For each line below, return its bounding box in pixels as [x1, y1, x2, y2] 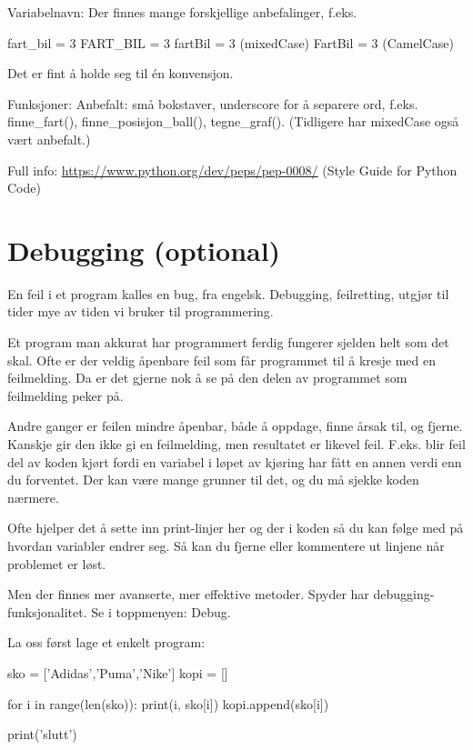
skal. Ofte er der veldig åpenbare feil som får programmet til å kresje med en [7, 350, 437, 369]
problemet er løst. [7, 554, 106, 573]
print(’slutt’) [7, 725, 77, 744]
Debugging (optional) [7, 231, 281, 268]
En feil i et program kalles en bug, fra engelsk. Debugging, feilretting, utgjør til [7, 284, 449, 303]
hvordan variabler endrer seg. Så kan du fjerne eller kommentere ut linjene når [7, 536, 445, 555]
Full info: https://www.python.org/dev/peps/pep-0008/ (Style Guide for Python [7, 160, 458, 179]
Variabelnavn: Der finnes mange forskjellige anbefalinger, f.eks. [7, 3, 357, 21]
